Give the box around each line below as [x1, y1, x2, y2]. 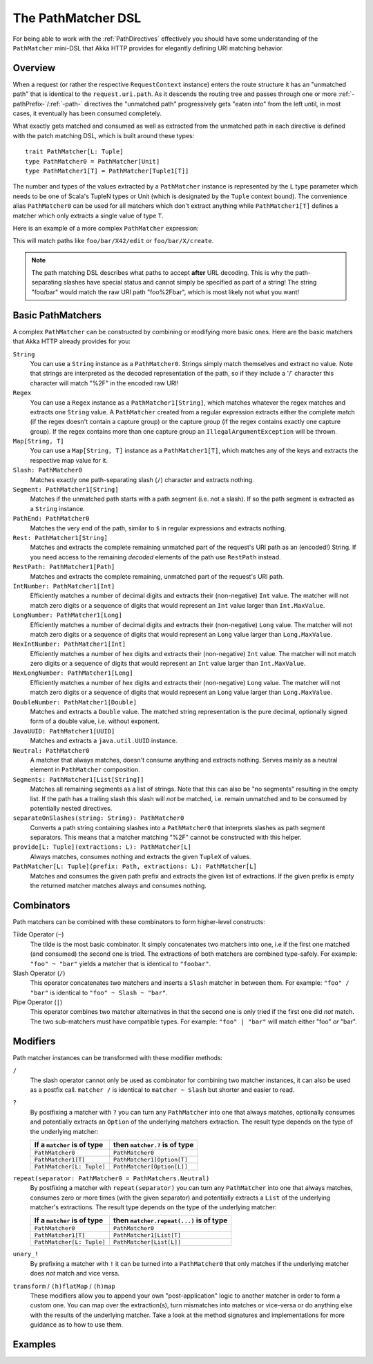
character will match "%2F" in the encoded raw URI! [30, 378, 179, 387]
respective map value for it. [30, 456, 108, 464]
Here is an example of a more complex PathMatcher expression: [12, 224, 200, 232]
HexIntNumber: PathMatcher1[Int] [12, 640, 126, 649]
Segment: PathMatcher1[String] [12, 486, 119, 494]
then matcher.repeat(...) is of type [113, 1216, 228, 1225]
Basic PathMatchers [12, 309, 102, 321]
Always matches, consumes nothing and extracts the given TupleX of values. [30, 852, 251, 861]
